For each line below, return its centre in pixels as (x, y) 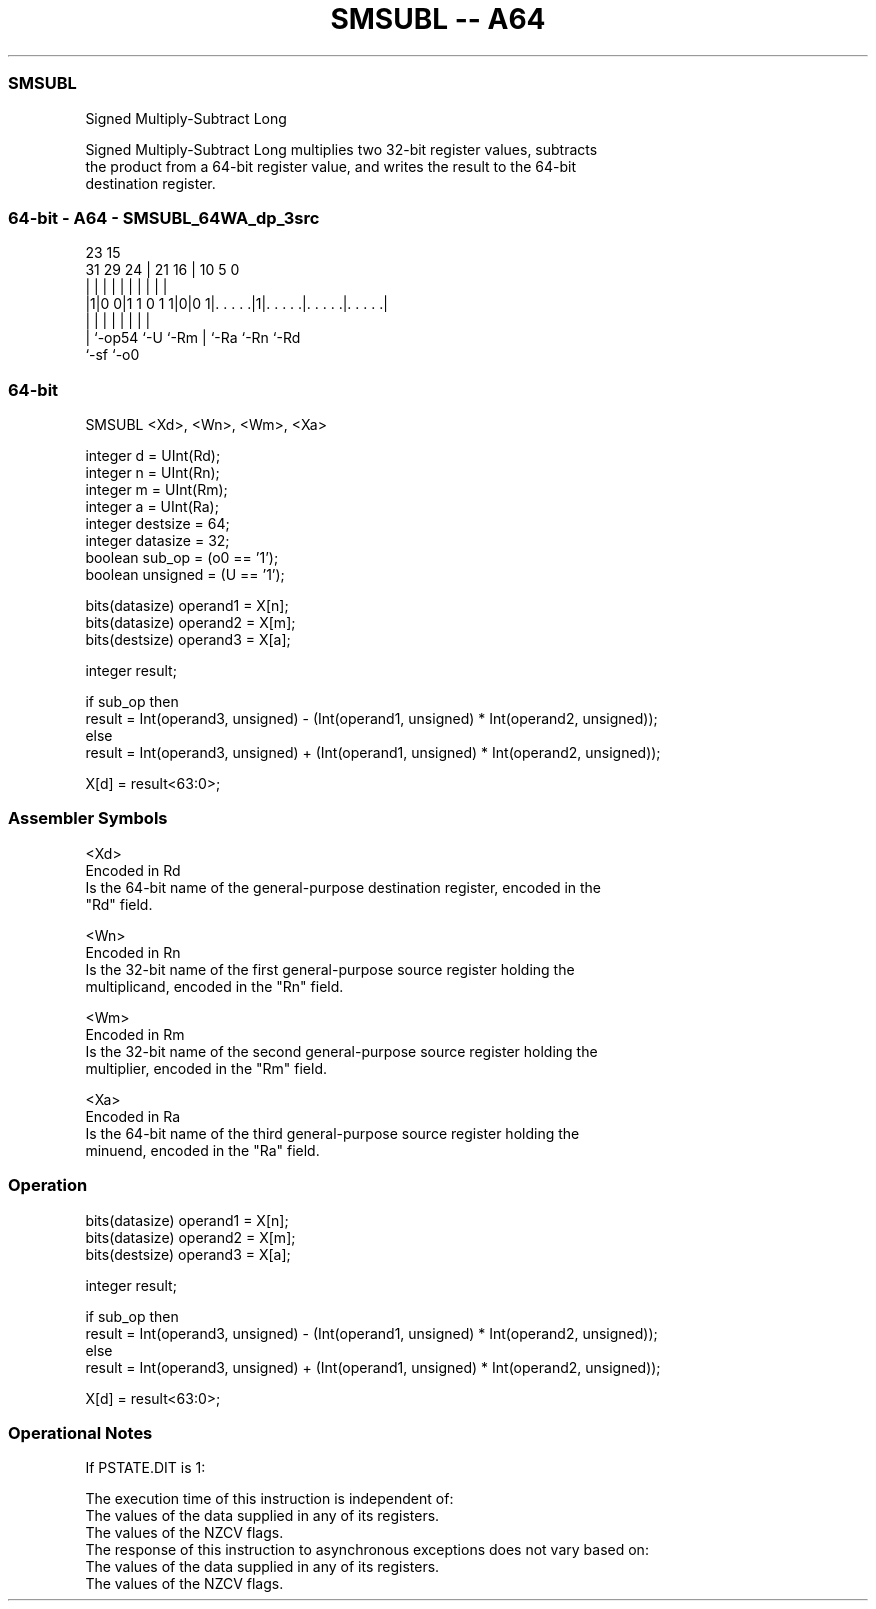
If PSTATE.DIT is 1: (145, 1468)
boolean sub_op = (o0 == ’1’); (182, 557)
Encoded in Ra (133, 1116)
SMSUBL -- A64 (438, 19)
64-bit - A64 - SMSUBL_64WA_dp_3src (164, 217)
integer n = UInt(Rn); (152, 472)
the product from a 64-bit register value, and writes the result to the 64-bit (331, 166)
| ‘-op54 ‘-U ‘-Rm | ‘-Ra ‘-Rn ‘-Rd (193, 338)
